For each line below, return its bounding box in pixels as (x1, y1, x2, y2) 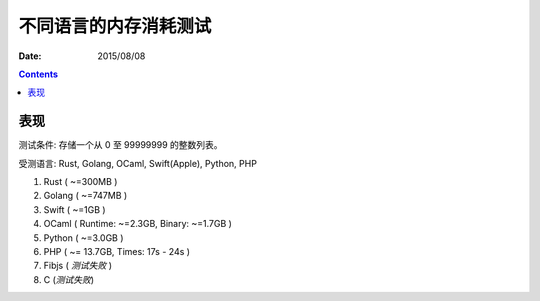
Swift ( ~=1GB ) (43, 203, 106, 215)
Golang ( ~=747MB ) (43, 190, 128, 202)
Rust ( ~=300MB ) (43, 176, 118, 188)
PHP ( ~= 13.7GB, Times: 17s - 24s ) (43, 245, 190, 257)
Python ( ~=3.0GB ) (43, 231, 124, 244)
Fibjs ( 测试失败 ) (43, 260, 113, 272)
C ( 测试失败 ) (43, 273, 95, 285)
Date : (18, 50, 42, 62)
